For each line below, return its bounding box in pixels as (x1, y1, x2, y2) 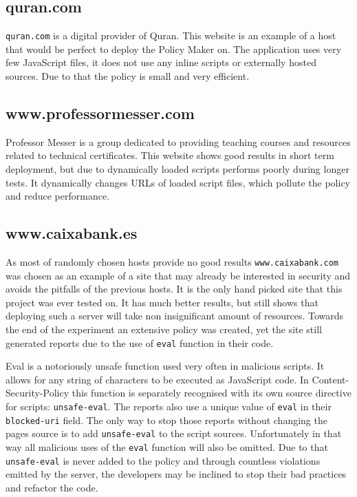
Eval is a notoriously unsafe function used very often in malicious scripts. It (6, 359, 325, 373)
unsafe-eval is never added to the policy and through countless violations (6, 453, 321, 467)
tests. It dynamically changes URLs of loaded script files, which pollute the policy (6, 175, 350, 189)
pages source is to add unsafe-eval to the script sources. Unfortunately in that (6, 426, 342, 441)
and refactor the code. (6, 480, 98, 494)
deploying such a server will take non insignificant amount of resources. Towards (6, 308, 344, 323)
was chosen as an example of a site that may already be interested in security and (6, 268, 351, 282)
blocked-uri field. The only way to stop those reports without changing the (6, 412, 327, 427)
